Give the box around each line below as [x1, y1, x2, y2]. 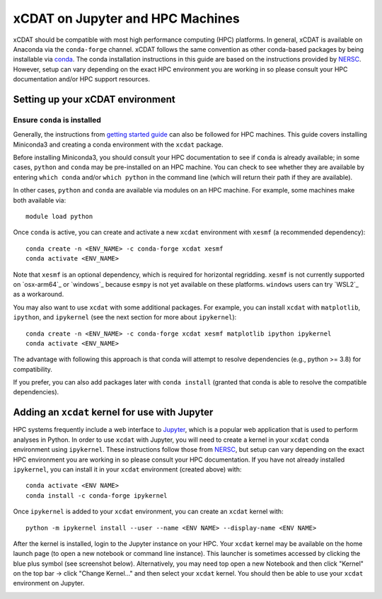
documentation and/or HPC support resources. [13, 75, 150, 84]
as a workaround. [13, 290, 64, 299]
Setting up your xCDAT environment [13, 93, 176, 105]
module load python [25, 212, 93, 220]
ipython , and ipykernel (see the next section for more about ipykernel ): [13, 313, 237, 321]
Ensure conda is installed [13, 115, 102, 125]
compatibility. [13, 365, 53, 373]
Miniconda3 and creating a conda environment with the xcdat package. [13, 140, 224, 149]
